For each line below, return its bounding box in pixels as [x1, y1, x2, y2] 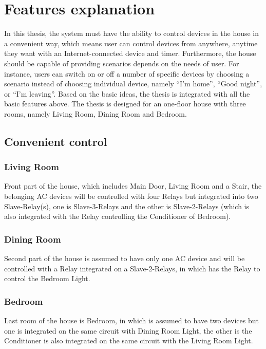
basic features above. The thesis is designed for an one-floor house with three [4, 98, 246, 109]
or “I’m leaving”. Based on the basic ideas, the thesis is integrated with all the [4, 88, 250, 99]
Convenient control [4, 133, 107, 149]
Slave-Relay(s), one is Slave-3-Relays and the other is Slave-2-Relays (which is [4, 200, 250, 211]
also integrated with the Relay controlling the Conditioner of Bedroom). [4, 211, 231, 222]
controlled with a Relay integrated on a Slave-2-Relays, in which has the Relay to [4, 263, 260, 273]
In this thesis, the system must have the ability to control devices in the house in [4, 28, 259, 39]
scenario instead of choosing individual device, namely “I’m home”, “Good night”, [4, 78, 262, 89]
